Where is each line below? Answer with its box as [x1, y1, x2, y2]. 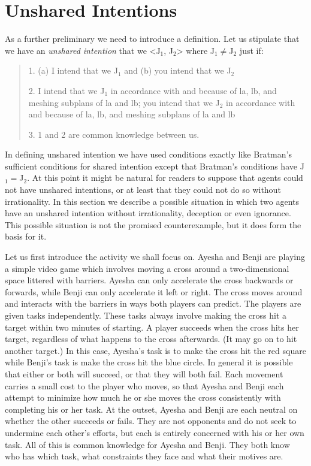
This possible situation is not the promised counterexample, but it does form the [5, 218, 301, 231]
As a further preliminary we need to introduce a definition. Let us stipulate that [5, 32, 300, 45]
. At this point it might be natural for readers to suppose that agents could [27, 171, 303, 184]
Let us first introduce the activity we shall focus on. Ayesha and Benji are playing [5, 250, 306, 263]
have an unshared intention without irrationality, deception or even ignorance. [5, 207, 291, 219]
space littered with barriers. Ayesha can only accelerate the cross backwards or [5, 274, 294, 286]
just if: [239, 44, 264, 56]
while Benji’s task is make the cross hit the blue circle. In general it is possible [5, 356, 293, 368]
